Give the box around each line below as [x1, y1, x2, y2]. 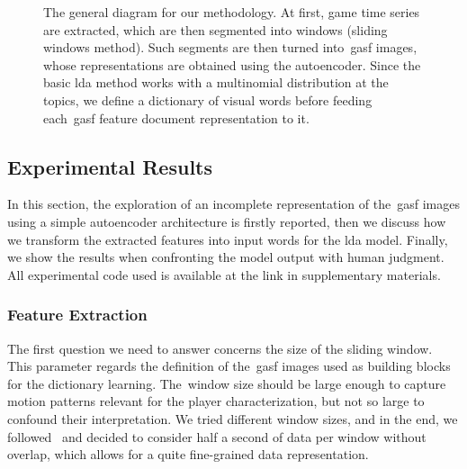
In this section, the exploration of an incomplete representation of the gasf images [7, 194, 460, 213]
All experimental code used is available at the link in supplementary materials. [7, 265, 441, 284]
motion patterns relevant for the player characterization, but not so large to [7, 392, 425, 410]
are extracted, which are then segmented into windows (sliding [43, 20, 388, 39]
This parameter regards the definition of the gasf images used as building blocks [7, 356, 451, 375]
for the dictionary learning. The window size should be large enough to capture [7, 374, 446, 392]
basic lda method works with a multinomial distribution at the [43, 73, 389, 92]
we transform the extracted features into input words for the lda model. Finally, [7, 230, 448, 248]
